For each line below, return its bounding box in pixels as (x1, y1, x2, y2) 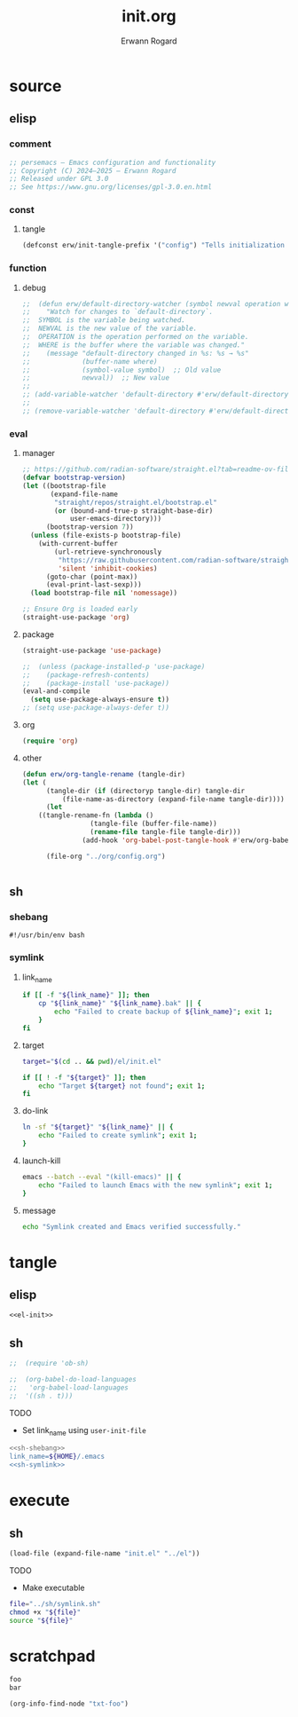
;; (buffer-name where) (21, 357, 158, 366)
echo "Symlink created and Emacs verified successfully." (21, 1222, 241, 1231)
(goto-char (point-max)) (45, 572, 138, 581)
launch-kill (21, 1155, 61, 1166)
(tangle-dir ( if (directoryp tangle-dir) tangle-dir (45, 786, 246, 795)
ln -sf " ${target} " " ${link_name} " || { (21, 1122, 174, 1132)
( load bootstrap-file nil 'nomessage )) (30, 588, 178, 598)
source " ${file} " (9, 1616, 74, 1625)
